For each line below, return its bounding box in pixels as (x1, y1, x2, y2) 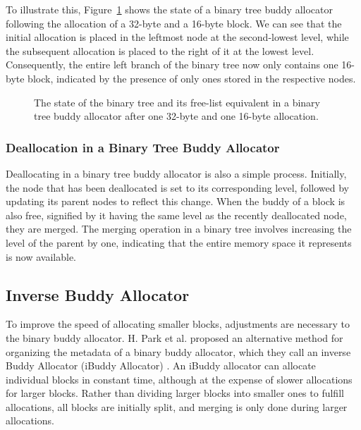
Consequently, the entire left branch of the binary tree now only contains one (6, 57, 338, 72)
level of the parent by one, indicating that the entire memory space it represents (6, 235, 352, 250)
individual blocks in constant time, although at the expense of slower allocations (6, 371, 353, 386)
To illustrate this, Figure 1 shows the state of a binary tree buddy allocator (6, 2, 333, 16)
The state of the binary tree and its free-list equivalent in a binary (34, 94, 320, 109)
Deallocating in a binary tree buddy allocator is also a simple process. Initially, (6, 166, 347, 180)
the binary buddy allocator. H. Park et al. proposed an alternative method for (6, 330, 343, 345)
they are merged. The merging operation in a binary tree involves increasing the (6, 221, 352, 236)
